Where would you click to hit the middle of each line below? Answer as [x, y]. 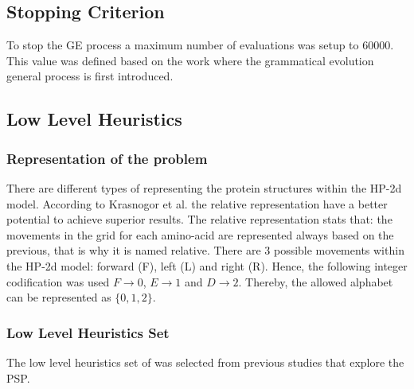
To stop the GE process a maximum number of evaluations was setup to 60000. [200, 45]
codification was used [58, 281]
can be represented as [59, 297]
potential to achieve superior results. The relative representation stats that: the [199, 219]
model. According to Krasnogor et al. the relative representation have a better [197, 203]
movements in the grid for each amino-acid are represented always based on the [200, 234]
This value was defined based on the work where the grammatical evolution [190, 60]
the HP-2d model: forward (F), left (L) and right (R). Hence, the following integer [207, 265]
